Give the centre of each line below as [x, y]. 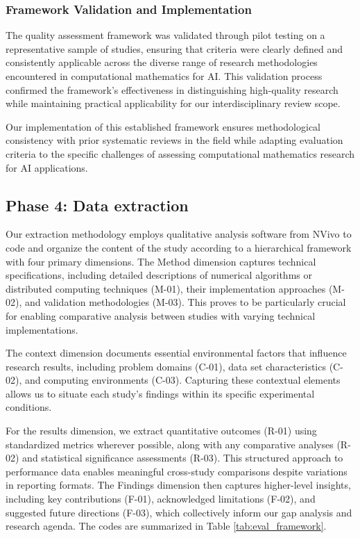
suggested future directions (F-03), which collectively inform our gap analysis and [179, 512]
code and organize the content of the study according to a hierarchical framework [179, 247]
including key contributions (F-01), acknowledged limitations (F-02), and [161, 499]
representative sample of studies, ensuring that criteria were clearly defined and [174, 48]
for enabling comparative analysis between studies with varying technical [161, 315]
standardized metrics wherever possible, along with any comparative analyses [170, 444]
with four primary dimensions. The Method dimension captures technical [161, 261]
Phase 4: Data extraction [97, 205]
